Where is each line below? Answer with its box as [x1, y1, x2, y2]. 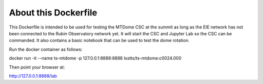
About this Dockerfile [9, 7, 97, 18]
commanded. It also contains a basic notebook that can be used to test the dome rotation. [9, 38, 189, 43]
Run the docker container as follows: [9, 46, 83, 52]
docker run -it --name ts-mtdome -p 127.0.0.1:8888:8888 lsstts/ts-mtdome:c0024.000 [9, 56, 182, 61]
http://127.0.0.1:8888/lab [9, 73, 57, 79]
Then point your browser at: [9, 64, 65, 70]
